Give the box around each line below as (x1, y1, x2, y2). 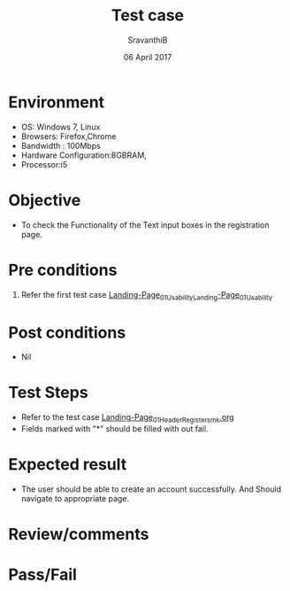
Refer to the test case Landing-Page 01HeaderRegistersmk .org (20, 412, 235, 425)
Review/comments (8, 525, 149, 545)
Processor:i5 (20, 159, 68, 169)
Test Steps (8, 383, 89, 403)
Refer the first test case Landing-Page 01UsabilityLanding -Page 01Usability (20, 289, 273, 302)
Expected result (8, 455, 127, 475)
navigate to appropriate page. (20, 493, 130, 503)
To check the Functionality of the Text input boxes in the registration (20, 219, 271, 230)
